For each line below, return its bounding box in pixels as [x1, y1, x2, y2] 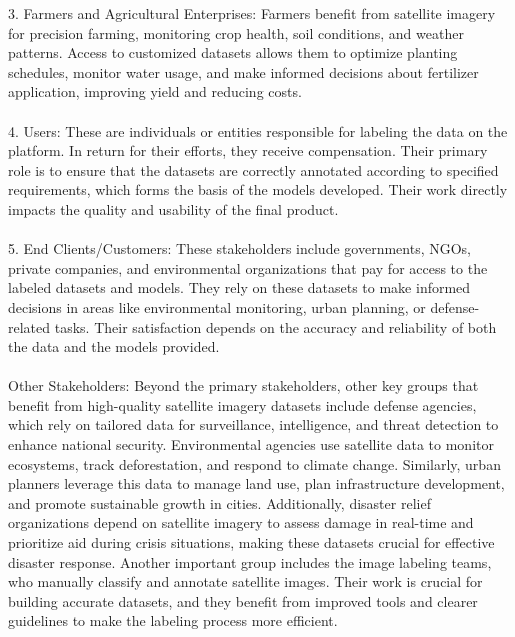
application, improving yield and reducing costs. [8, 81, 302, 102]
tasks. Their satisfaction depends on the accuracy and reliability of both [54, 316, 497, 337]
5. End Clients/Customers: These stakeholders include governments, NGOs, [8, 238, 471, 259]
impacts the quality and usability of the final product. [8, 198, 339, 219]
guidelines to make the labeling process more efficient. [8, 610, 338, 631]
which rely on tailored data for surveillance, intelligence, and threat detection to [8, 414, 499, 435]
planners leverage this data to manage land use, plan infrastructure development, [8, 473, 505, 494]
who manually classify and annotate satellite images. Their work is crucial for [8, 571, 483, 592]
